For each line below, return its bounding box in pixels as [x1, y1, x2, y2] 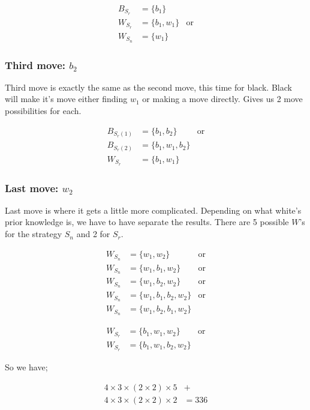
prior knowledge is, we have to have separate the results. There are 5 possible [5, 216, 289, 228]
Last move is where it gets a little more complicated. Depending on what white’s [5, 203, 302, 216]
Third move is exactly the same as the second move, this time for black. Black [5, 80, 292, 93]
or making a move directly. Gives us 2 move [142, 92, 303, 105]
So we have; [5, 360, 48, 373]
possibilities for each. [5, 104, 82, 117]
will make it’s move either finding [5, 92, 128, 105]
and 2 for [76, 228, 110, 240]
